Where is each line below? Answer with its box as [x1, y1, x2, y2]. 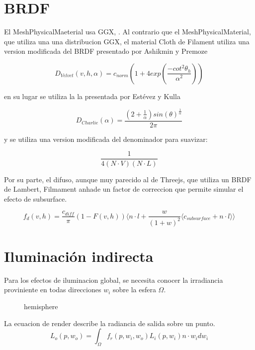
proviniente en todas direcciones [4, 284, 101, 295]
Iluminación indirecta [4, 245, 154, 266]
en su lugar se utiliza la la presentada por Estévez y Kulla [4, 91, 180, 101]
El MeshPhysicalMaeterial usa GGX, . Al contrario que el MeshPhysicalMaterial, [4, 26, 251, 37]
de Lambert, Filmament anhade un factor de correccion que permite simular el [4, 184, 244, 194]
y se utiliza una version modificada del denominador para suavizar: [4, 133, 208, 144]
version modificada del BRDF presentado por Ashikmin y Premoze [4, 46, 208, 56]
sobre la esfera [112, 284, 156, 295]
